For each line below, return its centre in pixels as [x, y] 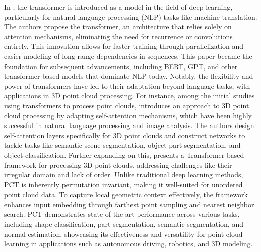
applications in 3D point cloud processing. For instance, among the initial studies [129, 96]
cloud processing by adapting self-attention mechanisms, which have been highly [128, 115]
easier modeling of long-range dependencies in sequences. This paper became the [128, 56]
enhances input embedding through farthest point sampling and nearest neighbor [129, 204]
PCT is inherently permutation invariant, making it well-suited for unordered [123, 184]
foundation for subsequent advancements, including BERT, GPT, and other [121, 66]
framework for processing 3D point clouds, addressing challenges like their [118, 165]
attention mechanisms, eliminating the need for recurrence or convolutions [118, 36]
